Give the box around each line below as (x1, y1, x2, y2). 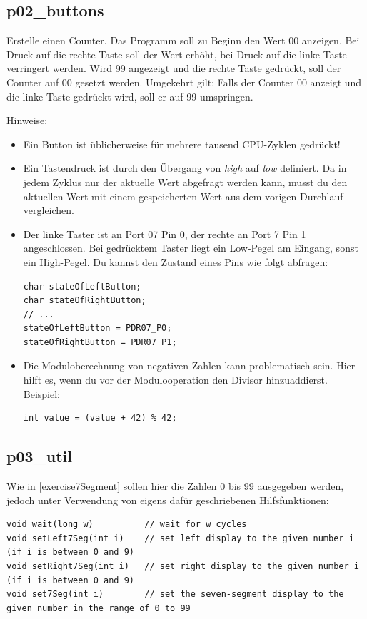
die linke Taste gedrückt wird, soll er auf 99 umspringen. (6, 88, 253, 103)
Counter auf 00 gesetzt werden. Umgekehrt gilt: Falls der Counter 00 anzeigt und (6, 74, 362, 89)
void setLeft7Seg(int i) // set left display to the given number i (6, 533, 354, 543)
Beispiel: (23, 386, 61, 401)
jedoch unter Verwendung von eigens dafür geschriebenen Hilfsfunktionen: (6, 492, 329, 507)
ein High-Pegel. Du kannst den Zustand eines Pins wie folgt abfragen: (23, 254, 328, 269)
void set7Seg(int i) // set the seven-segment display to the (6, 589, 344, 600)
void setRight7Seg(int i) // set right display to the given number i (6, 561, 359, 572)
